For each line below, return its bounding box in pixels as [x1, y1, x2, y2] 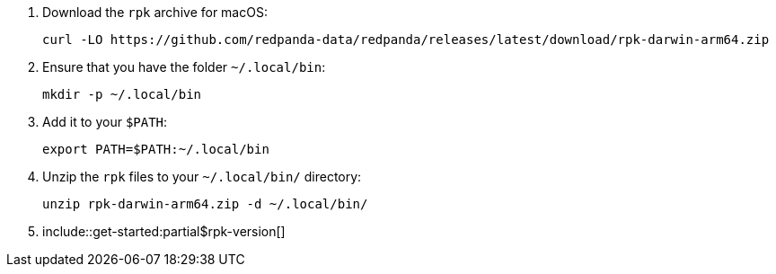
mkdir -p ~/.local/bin [42, 87, 202, 102]
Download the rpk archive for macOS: [42, 4, 268, 20]
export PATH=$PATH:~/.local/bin [42, 142, 269, 156]
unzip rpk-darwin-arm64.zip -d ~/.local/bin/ [42, 197, 368, 211]
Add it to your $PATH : [42, 114, 168, 129]
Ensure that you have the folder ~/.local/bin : [42, 59, 326, 75]
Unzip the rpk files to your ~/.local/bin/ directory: [42, 169, 362, 184]
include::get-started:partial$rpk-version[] [42, 224, 286, 239]
